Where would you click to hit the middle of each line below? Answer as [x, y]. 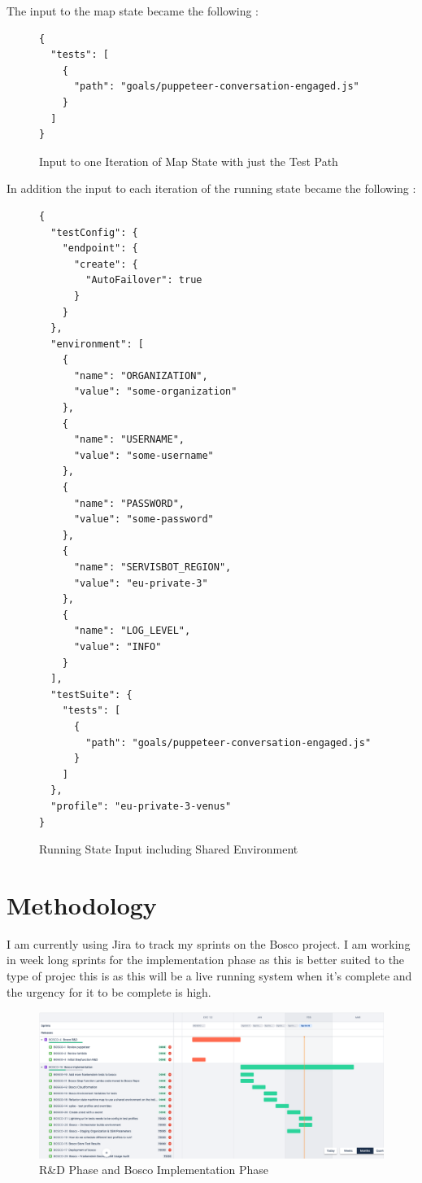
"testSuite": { [91, 694]
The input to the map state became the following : [133, 11]
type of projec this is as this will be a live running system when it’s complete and [209, 976]
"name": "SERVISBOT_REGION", [152, 567]
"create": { [106, 264]
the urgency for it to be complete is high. [109, 991]
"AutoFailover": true [144, 280]
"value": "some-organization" [155, 392]
